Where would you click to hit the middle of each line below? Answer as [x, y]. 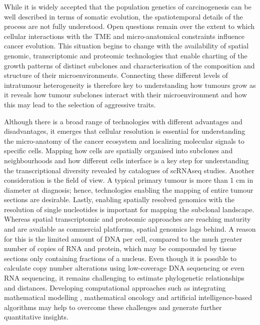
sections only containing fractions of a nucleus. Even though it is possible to [120, 258]
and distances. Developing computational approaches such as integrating [115, 287]
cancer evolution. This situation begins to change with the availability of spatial [126, 46]
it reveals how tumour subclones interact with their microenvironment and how [125, 95]
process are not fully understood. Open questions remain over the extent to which [129, 26]
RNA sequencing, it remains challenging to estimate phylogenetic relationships [124, 278]
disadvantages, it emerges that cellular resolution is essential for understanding [125, 131]
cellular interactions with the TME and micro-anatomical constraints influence [124, 36]
